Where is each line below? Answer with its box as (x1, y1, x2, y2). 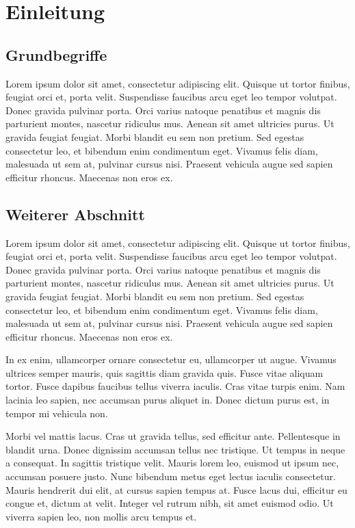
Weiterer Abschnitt (5, 203, 145, 224)
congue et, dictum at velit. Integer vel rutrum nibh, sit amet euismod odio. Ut (5, 496, 334, 510)
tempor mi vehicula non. (5, 406, 108, 420)
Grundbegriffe (5, 44, 107, 65)
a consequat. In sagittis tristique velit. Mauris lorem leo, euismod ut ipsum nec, (5, 456, 339, 470)
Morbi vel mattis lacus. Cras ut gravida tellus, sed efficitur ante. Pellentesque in (5, 429, 341, 443)
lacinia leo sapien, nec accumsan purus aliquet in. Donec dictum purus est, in (5, 393, 330, 407)
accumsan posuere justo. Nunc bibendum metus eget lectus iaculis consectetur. (5, 469, 336, 484)
